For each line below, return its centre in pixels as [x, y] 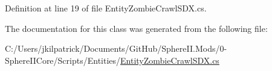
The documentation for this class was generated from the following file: [136, 28]
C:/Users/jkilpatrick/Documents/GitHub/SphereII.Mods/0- [116, 48]
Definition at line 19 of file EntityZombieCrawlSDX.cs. [106, 8]
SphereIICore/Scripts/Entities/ [63, 60]
